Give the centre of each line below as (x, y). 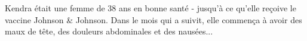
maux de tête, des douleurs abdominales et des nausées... (109, 31)
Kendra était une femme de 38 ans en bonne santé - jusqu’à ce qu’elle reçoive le (151, 8)
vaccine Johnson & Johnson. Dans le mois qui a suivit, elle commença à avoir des (153, 19)
